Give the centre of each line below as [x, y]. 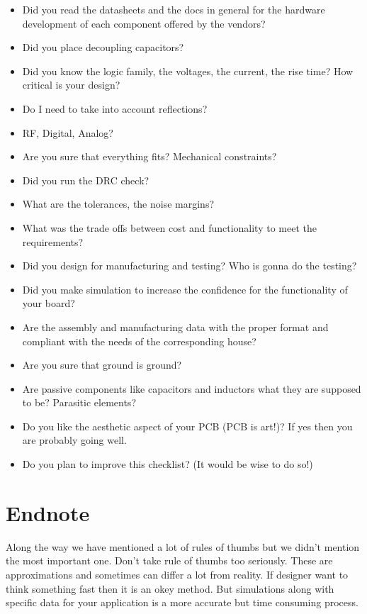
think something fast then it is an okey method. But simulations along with [170, 588]
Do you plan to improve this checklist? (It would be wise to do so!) [168, 464]
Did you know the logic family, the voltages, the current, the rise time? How [188, 71]
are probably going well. [74, 440]
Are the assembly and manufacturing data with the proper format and [175, 326]
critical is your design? [71, 85]
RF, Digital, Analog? [68, 132]
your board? [49, 303]
